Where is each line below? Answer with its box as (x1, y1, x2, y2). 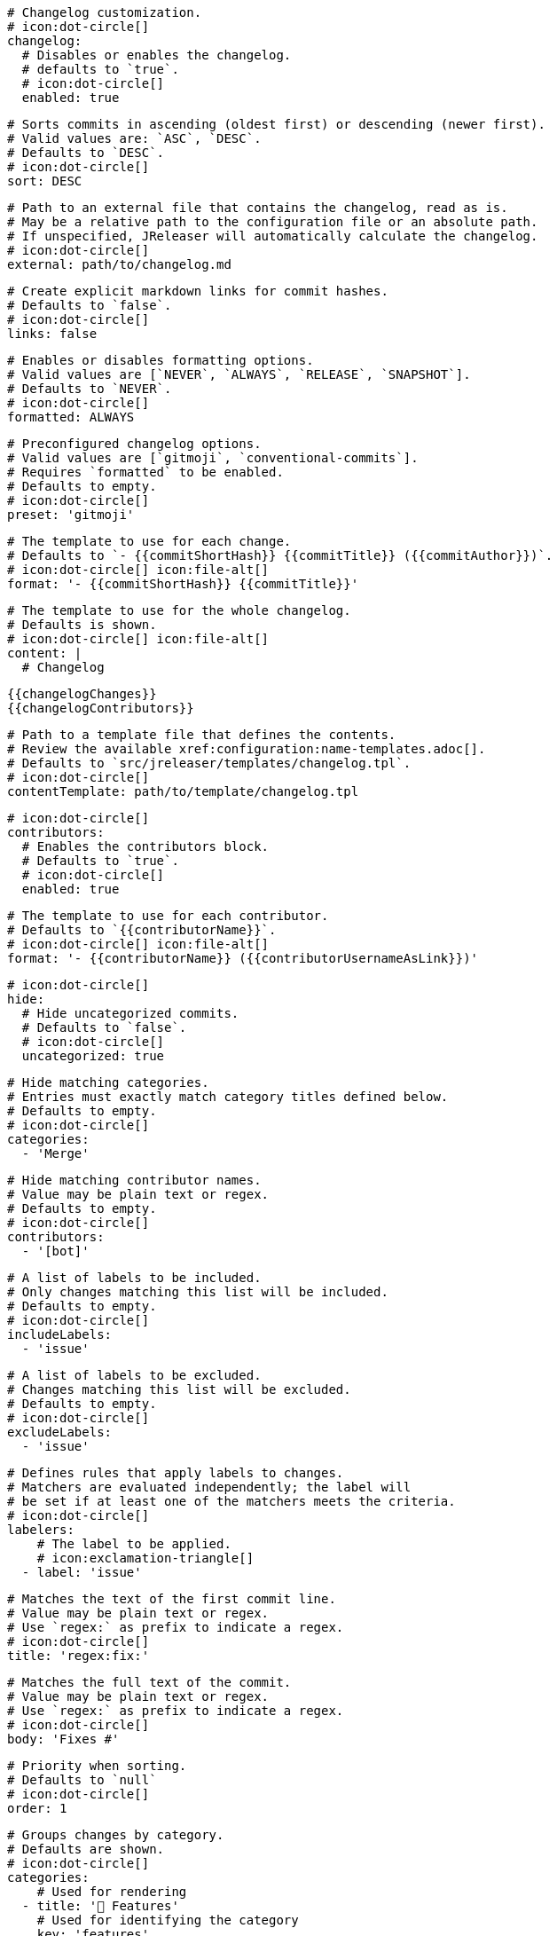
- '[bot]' (21, 1244, 90, 1258)
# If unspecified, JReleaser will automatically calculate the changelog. (7, 229, 538, 243)
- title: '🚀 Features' (21, 1899, 179, 1913)
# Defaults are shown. (7, 1842, 165, 1856)
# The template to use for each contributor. (7, 909, 329, 923)
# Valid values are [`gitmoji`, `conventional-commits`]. (7, 451, 419, 465)
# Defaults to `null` (7, 1773, 157, 1787)
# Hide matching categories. (7, 1075, 209, 1090)
